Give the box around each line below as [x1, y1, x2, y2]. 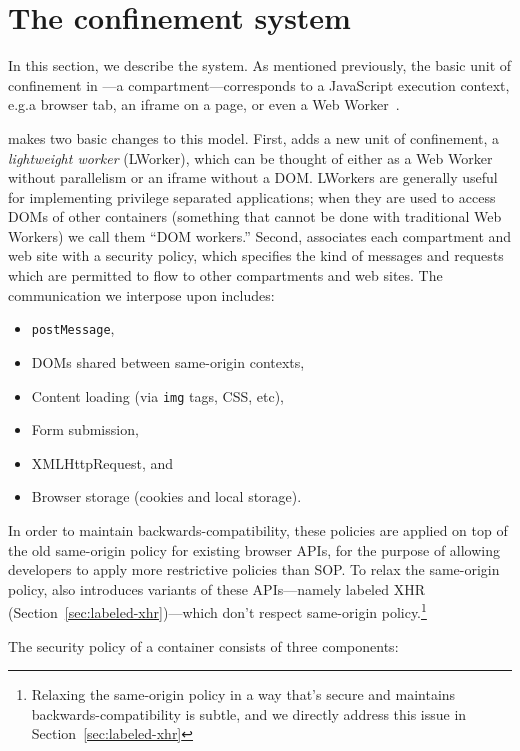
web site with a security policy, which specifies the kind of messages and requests [8, 245, 504, 266]
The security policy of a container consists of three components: [8, 635, 399, 656]
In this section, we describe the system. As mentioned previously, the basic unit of [8, 55, 512, 76]
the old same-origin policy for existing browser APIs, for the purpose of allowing [8, 539, 500, 560]
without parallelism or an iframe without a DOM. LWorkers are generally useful [8, 167, 498, 188]
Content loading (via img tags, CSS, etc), [31, 385, 284, 406]
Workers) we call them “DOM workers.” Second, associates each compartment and [8, 225, 512, 246]
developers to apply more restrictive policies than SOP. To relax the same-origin [8, 559, 500, 580]
